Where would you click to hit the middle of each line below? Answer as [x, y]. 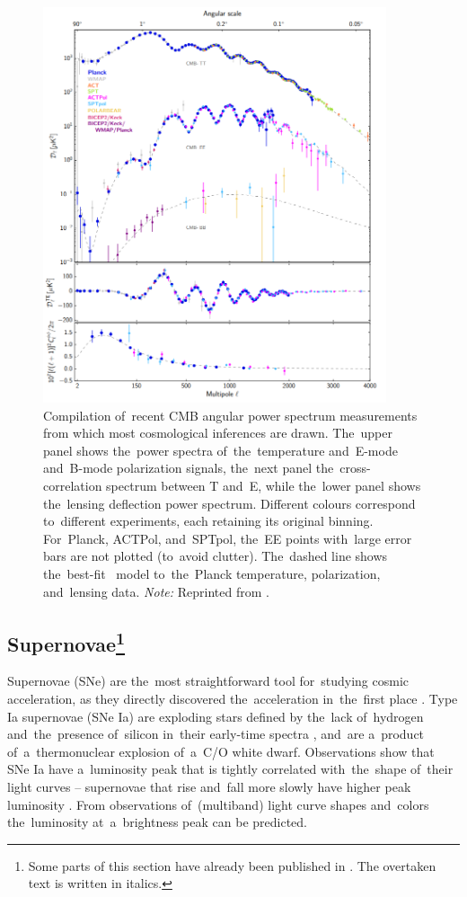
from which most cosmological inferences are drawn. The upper [218, 433]
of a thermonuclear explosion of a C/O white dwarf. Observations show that [221, 751]
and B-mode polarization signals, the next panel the [189, 468]
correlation [73, 486]
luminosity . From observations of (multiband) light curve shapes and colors [218, 804]
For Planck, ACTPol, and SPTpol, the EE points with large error [228, 538]
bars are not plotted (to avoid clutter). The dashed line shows [216, 556]
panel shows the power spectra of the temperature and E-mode [220, 450]
